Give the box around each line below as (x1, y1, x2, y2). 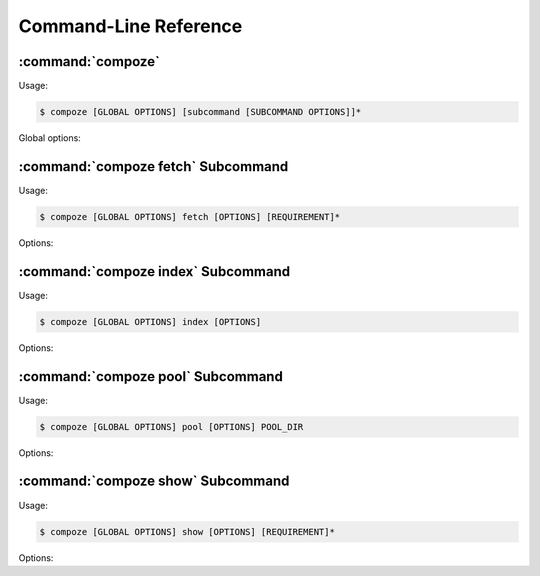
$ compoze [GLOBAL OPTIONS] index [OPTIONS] (39, 316, 262, 327)
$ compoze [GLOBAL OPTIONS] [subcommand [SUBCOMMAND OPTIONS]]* (39, 106, 362, 118)
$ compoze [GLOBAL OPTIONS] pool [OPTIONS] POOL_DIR (39, 421, 304, 432)
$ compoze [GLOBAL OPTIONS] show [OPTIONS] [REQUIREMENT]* (39, 526, 335, 537)
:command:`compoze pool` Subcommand (18, 368, 284, 385)
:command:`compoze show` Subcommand (18, 473, 290, 490)
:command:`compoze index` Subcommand (18, 263, 290, 280)
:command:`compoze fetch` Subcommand (18, 158, 289, 175)
